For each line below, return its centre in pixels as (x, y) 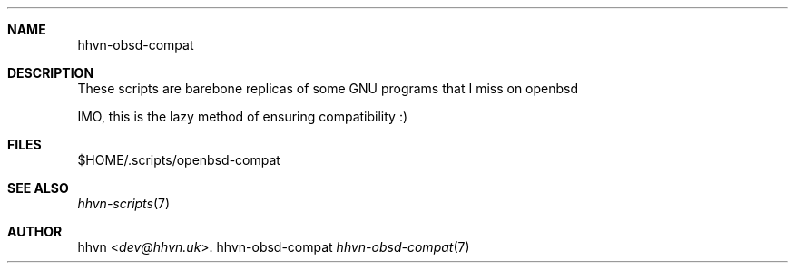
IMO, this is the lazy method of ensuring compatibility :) (243, 116)
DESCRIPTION (51, 73)
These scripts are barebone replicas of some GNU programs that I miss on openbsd (328, 88)
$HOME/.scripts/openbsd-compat (179, 160)
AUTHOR (35, 231)
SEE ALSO (38, 188)
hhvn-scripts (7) (124, 203)
